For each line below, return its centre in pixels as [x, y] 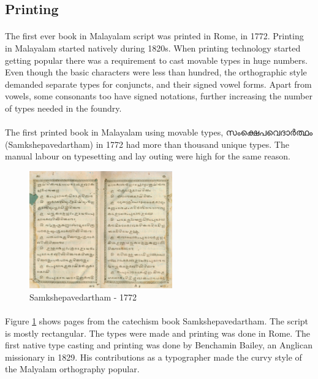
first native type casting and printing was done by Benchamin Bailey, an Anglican [159, 345]
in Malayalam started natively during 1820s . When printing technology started [153, 48]
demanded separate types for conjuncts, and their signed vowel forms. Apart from [158, 84]
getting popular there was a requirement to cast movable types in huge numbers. [156, 60]
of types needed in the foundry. [63, 108]
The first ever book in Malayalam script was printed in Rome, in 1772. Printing [154, 36]
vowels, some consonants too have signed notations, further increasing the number [159, 96]
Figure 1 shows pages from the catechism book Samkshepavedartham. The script [157, 320]
